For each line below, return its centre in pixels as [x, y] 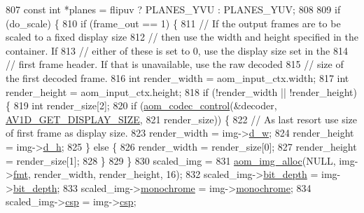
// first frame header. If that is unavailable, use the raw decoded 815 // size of [175, 64]
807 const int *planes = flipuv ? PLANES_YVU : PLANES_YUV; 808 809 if [173, 9]
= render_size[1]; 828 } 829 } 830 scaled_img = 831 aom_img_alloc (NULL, [171, 160]
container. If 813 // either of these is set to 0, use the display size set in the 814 [177, 50]
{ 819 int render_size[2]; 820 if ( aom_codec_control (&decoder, [141, 105]
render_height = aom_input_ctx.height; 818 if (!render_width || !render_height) [182, 91]
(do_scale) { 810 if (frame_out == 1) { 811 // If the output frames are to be [173, 23]
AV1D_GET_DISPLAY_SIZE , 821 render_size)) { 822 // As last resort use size [181, 119]
